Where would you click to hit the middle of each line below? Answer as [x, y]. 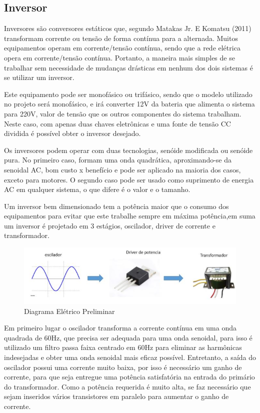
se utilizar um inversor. [39, 77]
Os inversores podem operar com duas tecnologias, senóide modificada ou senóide [128, 150]
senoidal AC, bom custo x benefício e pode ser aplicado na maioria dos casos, [122, 169]
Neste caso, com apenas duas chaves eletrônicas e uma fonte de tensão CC [117, 123]
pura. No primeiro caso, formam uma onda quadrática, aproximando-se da [118, 160]
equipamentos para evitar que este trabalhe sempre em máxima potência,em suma [130, 216]
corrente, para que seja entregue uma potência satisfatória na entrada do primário [129, 377]
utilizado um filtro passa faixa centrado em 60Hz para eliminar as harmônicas [123, 347]
